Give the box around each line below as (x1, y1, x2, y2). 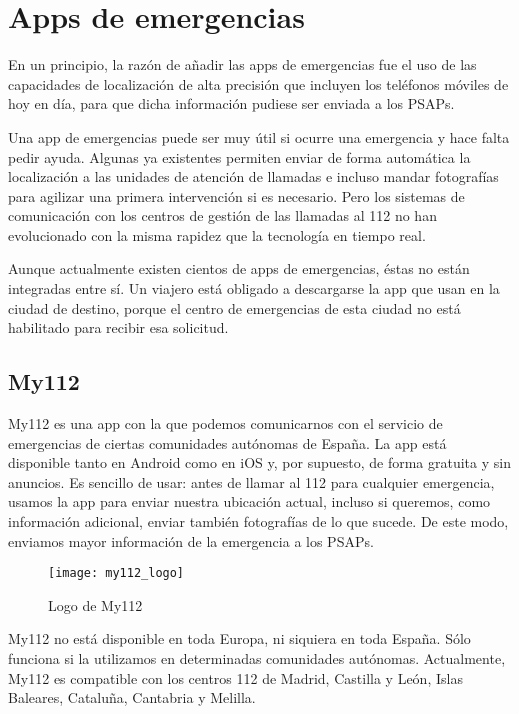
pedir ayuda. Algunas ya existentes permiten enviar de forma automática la (8, 146, 471, 167)
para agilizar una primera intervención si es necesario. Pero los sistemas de (8, 185, 465, 206)
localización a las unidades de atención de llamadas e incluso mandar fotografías (8, 166, 499, 187)
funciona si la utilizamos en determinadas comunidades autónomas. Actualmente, (8, 648, 506, 669)
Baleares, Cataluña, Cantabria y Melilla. (8, 687, 256, 708)
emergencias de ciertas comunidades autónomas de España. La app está (8, 432, 447, 453)
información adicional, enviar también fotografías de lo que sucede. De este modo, (8, 511, 509, 532)
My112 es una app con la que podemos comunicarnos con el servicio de (8, 413, 443, 434)
